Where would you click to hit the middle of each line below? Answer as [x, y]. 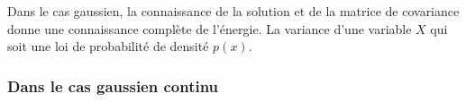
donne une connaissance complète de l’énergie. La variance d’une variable [210, 28]
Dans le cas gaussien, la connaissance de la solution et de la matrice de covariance [233, 11]
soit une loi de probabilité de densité [108, 46]
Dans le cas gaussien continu [113, 85]
